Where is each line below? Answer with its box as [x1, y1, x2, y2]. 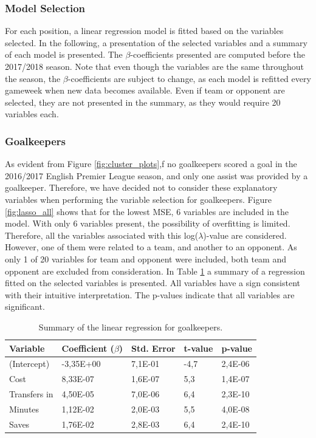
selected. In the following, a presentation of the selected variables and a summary [5, 36, 307, 49]
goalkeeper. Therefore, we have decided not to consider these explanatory [5, 181, 278, 194]
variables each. [5, 108, 59, 120]
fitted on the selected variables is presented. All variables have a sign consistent [5, 276, 301, 289]
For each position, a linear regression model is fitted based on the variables [5, 24, 284, 37]
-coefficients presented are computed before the [130, 48, 306, 61]
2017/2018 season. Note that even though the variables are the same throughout [5, 60, 304, 72]
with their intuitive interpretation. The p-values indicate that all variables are [5, 288, 295, 301]
